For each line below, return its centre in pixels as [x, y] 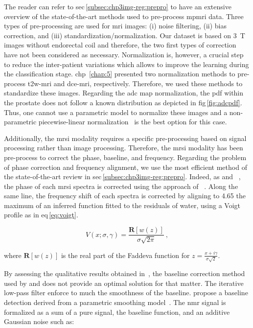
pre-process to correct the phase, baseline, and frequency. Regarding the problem [125, 157]
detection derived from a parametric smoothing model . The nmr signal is [115, 302]
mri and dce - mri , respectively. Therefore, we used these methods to [142, 83]
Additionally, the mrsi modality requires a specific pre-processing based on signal [125, 138]
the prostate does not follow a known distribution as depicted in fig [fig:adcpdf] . [123, 102]
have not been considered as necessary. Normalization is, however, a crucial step [124, 54]
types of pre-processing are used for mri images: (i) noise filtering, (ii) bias [115, 26]
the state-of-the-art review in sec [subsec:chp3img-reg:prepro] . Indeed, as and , [122, 176]
